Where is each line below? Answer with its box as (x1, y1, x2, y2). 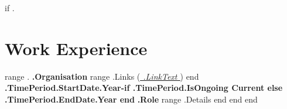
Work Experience (5, 36, 148, 60)
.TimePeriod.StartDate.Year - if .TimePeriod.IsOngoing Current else (5, 81, 283, 94)
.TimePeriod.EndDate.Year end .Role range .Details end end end (5, 93, 258, 105)
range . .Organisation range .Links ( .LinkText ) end (5, 70, 199, 82)
